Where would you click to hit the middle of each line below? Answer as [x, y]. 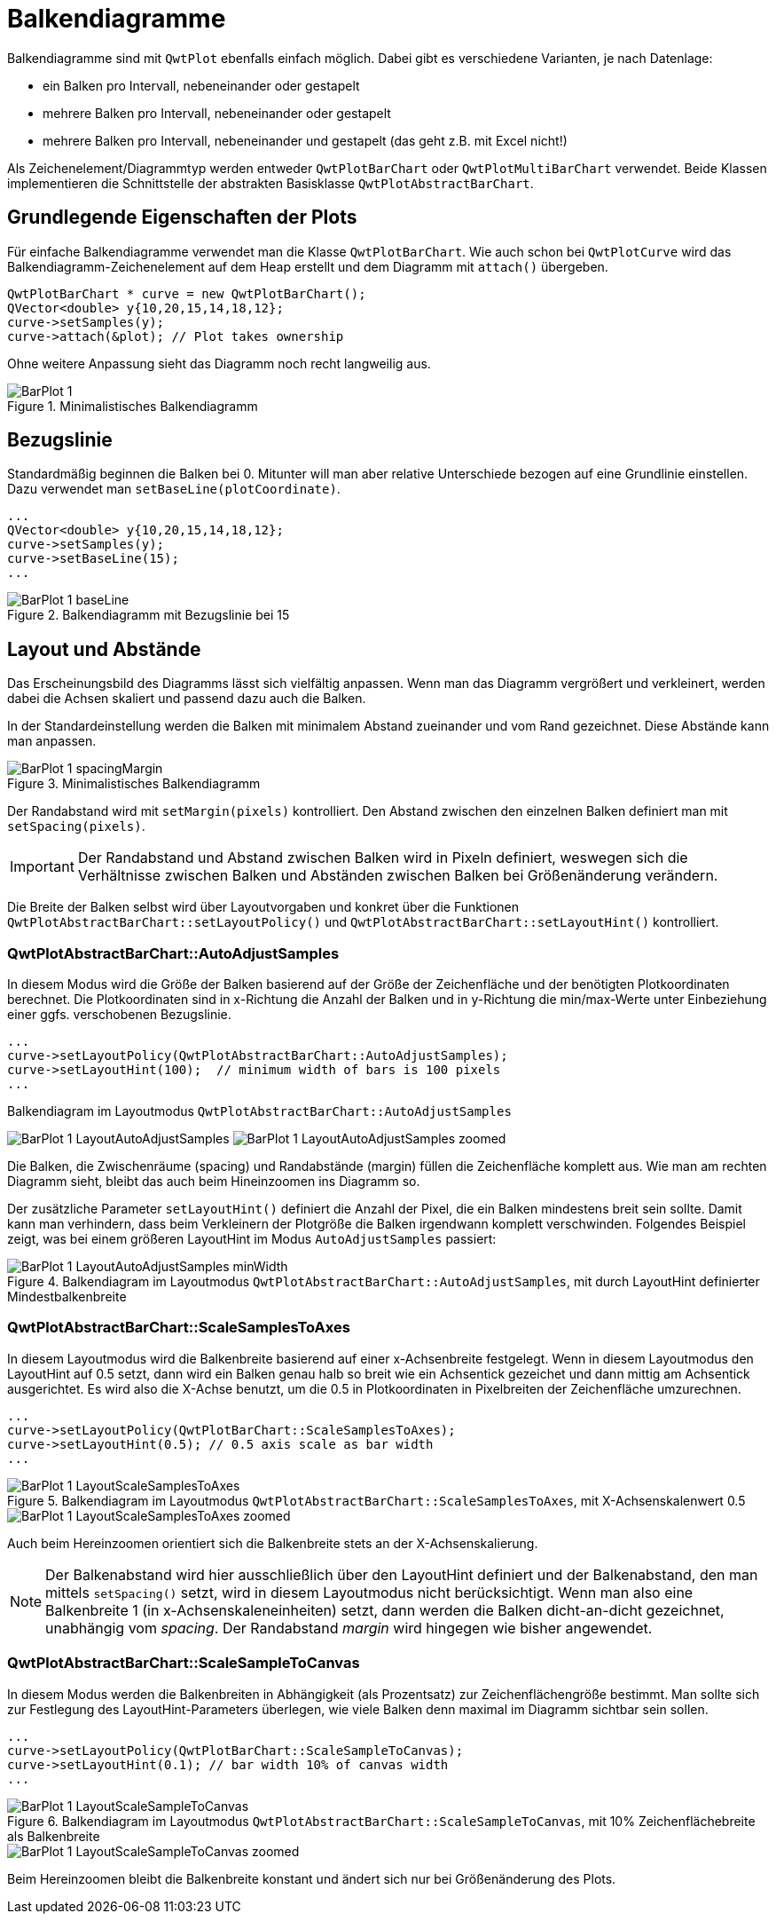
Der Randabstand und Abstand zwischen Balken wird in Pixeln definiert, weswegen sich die [383, 858]
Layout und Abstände [104, 649]
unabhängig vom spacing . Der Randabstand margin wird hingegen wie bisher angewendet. [349, 1628]
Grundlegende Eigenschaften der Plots [182, 217]
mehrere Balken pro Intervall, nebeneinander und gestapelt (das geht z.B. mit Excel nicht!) [305, 140]
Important [42, 867]
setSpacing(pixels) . [76, 826]
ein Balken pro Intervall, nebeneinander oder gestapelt [201, 85]
